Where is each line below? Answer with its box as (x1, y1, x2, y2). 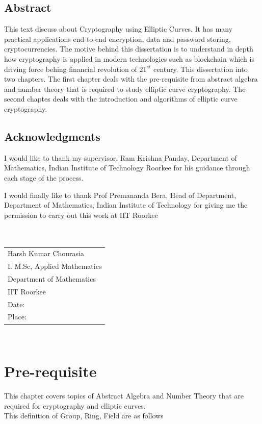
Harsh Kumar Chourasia (8, 248, 85, 259)
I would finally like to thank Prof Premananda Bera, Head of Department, (4, 189, 237, 200)
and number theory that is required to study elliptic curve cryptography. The (4, 83, 246, 94)
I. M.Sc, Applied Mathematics (8, 261, 102, 271)
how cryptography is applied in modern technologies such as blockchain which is (4, 53, 254, 64)
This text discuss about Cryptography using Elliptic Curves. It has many (4, 23, 233, 34)
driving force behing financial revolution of (4, 63, 137, 74)
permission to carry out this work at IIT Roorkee (4, 209, 158, 220)
